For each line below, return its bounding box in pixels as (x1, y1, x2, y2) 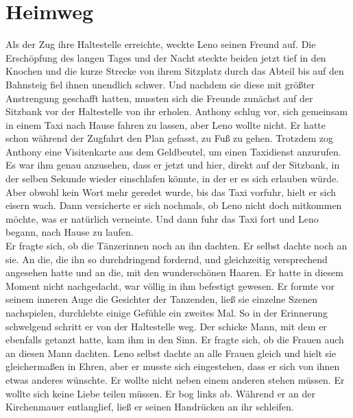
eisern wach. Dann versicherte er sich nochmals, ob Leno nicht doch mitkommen (5, 198, 342, 212)
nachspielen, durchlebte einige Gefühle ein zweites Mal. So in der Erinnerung (5, 306, 328, 319)
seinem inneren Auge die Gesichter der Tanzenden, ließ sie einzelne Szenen (5, 292, 317, 306)
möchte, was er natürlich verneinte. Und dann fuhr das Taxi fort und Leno (5, 211, 319, 225)
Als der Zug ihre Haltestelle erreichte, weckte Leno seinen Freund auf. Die (5, 37, 316, 51)
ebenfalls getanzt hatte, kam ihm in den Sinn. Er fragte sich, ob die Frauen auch (5, 332, 344, 347)
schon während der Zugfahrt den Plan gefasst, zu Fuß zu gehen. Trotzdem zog (5, 131, 333, 145)
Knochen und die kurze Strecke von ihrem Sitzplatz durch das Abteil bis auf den (5, 64, 344, 78)
